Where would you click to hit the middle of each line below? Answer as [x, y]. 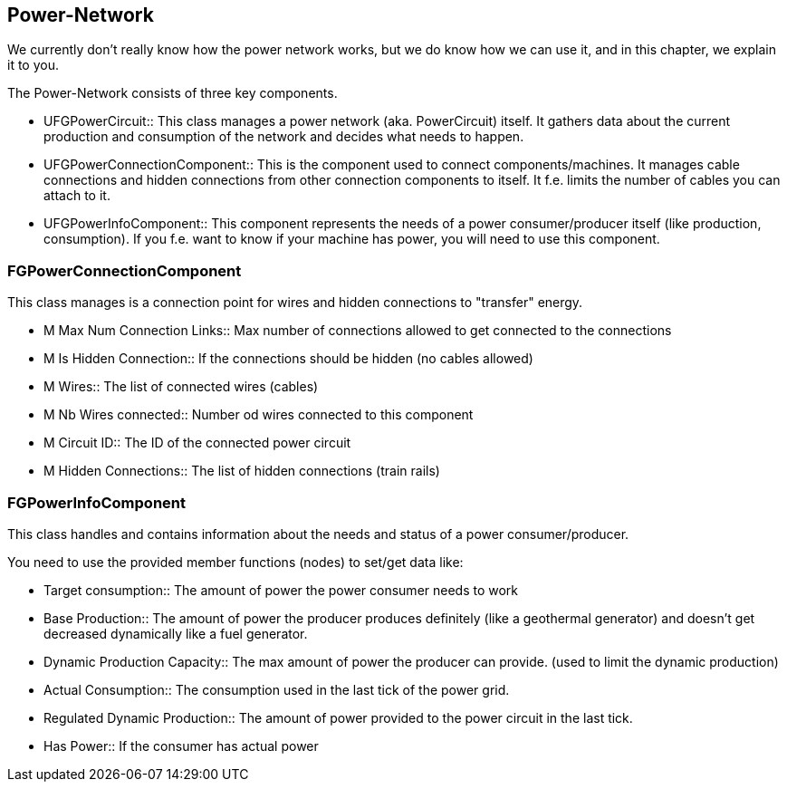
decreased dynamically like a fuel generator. [176, 633]
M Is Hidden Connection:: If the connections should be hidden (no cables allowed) [288, 359]
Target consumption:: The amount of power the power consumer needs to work [281, 590]
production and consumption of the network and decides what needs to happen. [284, 137]
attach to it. [77, 196]
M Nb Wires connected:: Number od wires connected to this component [259, 415]
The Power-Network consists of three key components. [173, 93]
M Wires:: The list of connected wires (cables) [181, 387]
